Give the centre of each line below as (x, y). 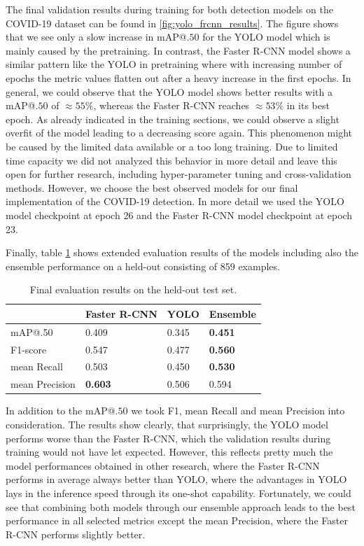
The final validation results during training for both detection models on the (169, 9)
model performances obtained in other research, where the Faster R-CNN (163, 465)
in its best (308, 105)
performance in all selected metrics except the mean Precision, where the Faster (177, 520)
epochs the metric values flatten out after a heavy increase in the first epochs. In (178, 77)
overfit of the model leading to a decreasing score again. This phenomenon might (179, 133)
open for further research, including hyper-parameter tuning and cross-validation (178, 174)
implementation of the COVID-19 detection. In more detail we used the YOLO (175, 201)
